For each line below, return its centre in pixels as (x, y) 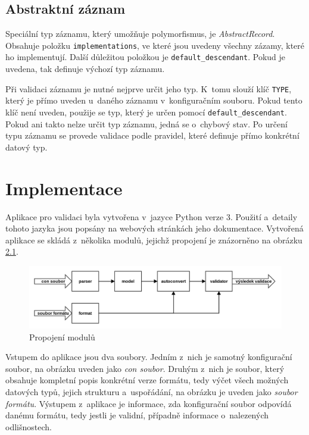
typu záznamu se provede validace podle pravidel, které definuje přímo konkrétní (152, 135)
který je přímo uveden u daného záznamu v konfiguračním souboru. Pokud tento (154, 100)
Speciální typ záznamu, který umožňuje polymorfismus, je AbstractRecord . (140, 34)
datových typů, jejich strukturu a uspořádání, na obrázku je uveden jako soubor (152, 392)
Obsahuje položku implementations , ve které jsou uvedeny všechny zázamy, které (155, 45)
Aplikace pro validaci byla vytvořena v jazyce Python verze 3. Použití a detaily (152, 216)
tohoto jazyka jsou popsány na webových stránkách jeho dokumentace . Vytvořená (154, 228)
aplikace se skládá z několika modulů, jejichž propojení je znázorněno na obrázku (154, 240)
